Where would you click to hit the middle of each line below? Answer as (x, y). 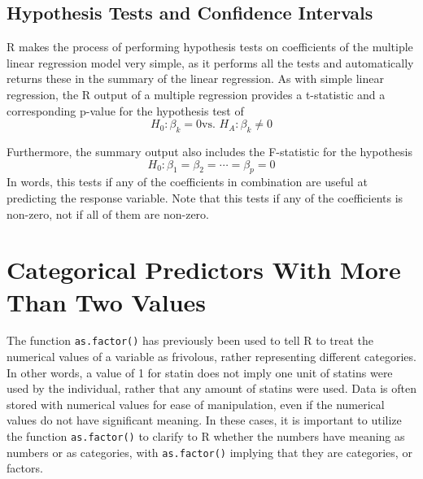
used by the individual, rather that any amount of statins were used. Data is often (211, 388)
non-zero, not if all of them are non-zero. (108, 213)
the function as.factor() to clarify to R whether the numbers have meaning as (206, 436)
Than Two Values (107, 301)
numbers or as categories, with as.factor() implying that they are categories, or (209, 452)
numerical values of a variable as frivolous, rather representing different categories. (211, 357)
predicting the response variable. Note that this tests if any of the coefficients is (205, 197)
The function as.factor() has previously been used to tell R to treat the (190, 340)
